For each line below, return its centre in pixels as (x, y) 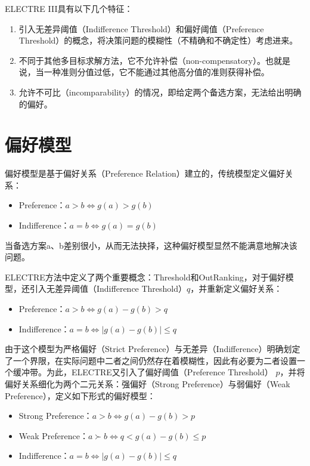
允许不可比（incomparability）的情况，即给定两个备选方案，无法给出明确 (160, 92)
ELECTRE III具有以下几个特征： (69, 8)
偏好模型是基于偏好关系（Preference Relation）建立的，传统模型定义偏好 (145, 173)
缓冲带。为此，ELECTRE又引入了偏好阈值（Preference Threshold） (143, 372)
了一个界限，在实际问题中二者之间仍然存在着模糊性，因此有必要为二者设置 (151, 360)
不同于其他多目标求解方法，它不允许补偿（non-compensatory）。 (142, 60)
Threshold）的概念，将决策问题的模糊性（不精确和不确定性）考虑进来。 (158, 40)
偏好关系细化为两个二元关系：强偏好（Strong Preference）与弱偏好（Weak (148, 384)
